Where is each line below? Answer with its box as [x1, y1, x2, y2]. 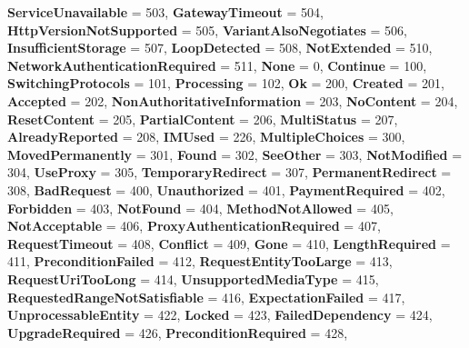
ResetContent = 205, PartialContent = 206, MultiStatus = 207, [7, 109, 398, 128]
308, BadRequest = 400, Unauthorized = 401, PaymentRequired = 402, [7, 180, 445, 199]
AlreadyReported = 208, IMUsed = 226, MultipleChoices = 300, [7, 127, 405, 146]
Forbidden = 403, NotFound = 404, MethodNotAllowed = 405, [7, 198, 394, 217]
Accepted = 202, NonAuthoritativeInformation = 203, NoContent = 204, [7, 91, 458, 110]
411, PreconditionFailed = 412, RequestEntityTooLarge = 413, [7, 252, 393, 271]
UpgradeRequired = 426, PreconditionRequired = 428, [7, 323, 348, 342]
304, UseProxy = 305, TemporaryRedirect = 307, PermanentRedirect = [7, 163, 452, 182]
